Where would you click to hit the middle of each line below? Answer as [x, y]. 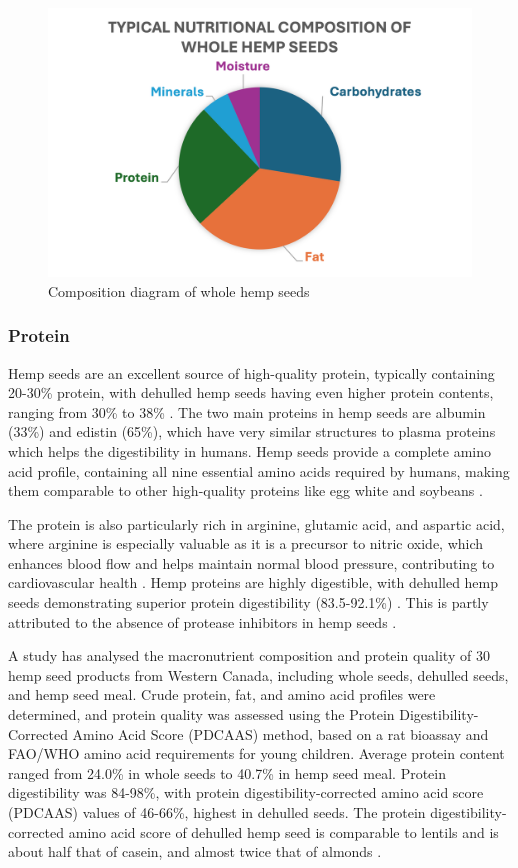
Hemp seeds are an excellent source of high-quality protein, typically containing [251, 372]
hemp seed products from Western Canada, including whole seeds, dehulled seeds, [258, 674]
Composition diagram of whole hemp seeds [179, 290]
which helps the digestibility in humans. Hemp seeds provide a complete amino [250, 450]
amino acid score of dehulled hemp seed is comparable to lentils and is [283, 831]
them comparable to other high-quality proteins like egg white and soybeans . [245, 490]
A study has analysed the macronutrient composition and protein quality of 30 [249, 655]
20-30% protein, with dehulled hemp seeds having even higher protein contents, [251, 392]
